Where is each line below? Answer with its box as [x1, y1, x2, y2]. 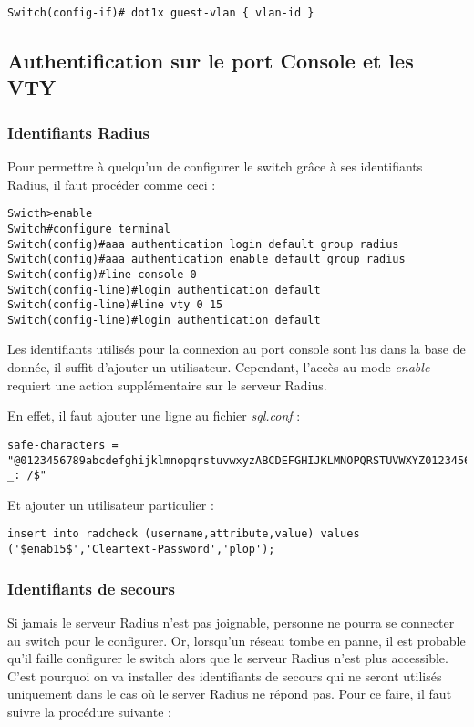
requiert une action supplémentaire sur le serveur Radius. [7, 375, 327, 394]
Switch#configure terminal [7, 222, 170, 235]
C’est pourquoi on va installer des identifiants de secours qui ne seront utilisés [7, 666, 442, 685]
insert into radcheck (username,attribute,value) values [7, 527, 360, 541]
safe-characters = [7, 438, 118, 452]
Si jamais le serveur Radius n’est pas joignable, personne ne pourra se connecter [7, 612, 455, 631]
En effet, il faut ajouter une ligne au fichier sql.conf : [7, 406, 301, 425]
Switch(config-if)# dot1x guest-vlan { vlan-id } [7, 6, 314, 19]
